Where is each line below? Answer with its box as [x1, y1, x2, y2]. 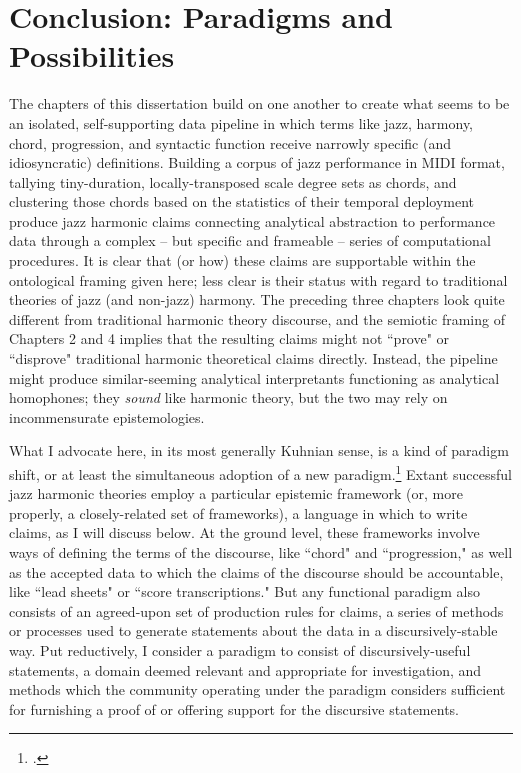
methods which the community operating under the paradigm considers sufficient [9, 679, 506, 700]
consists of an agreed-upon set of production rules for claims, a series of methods [9, 600, 504, 621]
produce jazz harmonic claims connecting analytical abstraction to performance [9, 210, 496, 231]
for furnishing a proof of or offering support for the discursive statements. [9, 698, 459, 719]
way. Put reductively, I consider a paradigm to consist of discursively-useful [9, 640, 471, 660]
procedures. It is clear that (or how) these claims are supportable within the [9, 250, 476, 271]
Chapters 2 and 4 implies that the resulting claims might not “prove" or [9, 328, 450, 349]
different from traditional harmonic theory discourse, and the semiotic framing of [9, 308, 505, 329]
